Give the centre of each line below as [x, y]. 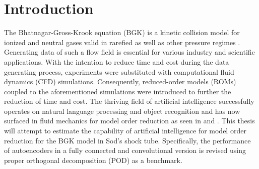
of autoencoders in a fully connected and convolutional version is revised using [125, 150]
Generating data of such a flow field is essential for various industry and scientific [129, 52]
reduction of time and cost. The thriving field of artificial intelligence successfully [129, 101]
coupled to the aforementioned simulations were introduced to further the [118, 91]
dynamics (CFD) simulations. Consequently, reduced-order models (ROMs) [120, 81]
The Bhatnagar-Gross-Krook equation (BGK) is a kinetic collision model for [122, 32]
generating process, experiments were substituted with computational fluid [119, 71]
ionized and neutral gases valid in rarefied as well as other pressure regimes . [122, 42]
